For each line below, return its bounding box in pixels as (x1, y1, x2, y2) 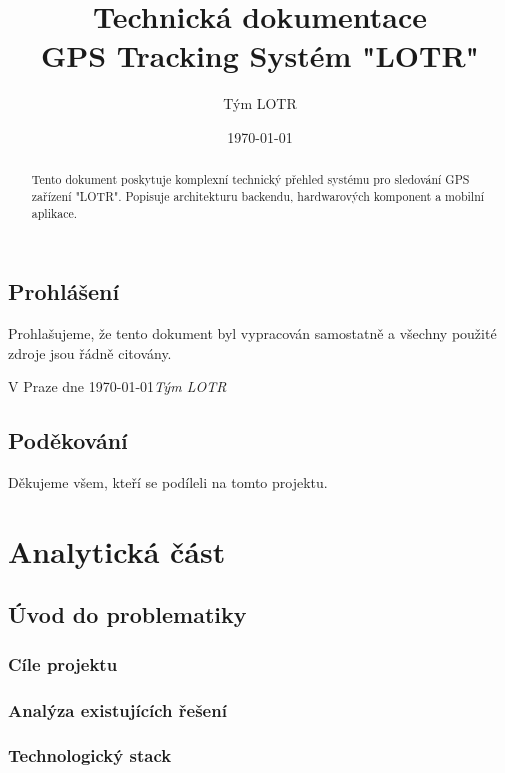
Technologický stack (8, 743, 172, 768)
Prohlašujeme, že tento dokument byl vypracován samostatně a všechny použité (8, 323, 497, 344)
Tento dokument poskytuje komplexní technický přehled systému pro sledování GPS (31, 171, 470, 188)
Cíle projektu (8, 651, 118, 676)
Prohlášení (8, 276, 120, 307)
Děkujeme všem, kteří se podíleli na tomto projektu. (8, 472, 328, 493)
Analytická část (8, 530, 226, 571)
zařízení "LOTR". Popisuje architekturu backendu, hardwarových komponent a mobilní (31, 187, 485, 204)
